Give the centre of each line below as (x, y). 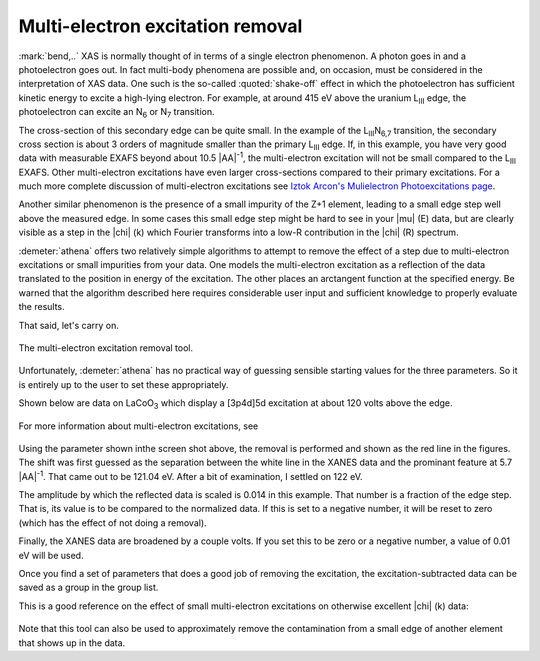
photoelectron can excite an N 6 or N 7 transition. (116, 113)
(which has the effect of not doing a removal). (112, 522)
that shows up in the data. (72, 642)
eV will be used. (51, 555)
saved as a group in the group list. (88, 587)
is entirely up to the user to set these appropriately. (123, 384)
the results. (41, 307)
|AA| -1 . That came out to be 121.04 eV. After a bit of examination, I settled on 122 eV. (191, 475)
